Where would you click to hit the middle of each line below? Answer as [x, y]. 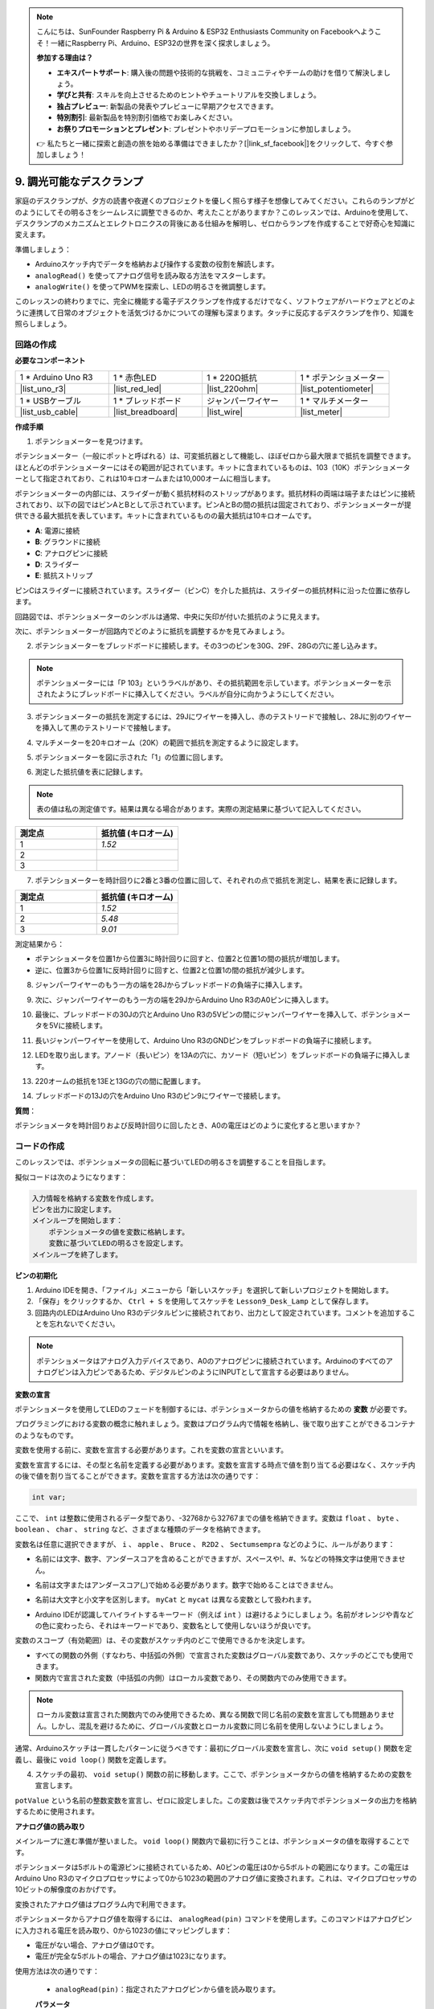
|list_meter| [321, 411]
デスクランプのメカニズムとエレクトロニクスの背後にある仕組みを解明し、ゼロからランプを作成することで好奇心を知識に [215, 223]
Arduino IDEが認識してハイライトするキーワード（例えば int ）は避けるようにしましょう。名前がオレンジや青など [224, 1614]
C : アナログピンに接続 [72, 553]
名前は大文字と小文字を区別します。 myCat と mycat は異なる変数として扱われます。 [176, 1600]
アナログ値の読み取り [50, 1826]
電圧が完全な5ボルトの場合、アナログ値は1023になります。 [133, 1956]
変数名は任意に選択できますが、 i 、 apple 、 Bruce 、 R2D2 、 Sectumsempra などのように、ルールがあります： [205, 1544]
